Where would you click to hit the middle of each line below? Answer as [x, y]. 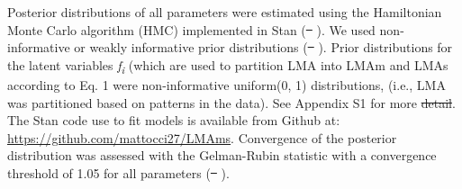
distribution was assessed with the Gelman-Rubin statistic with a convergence [222, 155]
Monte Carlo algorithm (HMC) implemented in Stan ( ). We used [191, 29]
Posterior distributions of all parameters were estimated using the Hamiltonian [225, 12]
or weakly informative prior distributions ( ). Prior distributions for [263, 47]
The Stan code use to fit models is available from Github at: [174, 120]
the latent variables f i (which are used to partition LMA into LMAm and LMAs [228, 66]
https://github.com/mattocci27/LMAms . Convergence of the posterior [202, 137]
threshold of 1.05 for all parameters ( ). [118, 172]
